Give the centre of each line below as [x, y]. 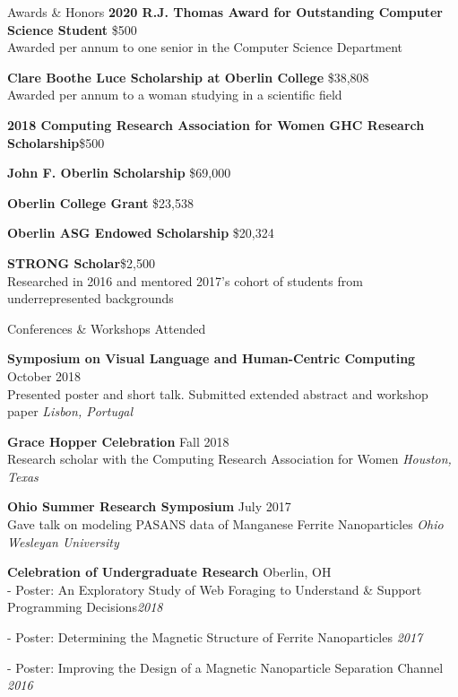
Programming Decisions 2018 [85, 607]
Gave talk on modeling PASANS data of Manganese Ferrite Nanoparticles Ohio [225, 524]
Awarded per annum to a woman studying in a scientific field [175, 95]
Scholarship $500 [56, 142]
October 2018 [44, 375]
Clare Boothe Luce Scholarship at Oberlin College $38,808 [188, 77]
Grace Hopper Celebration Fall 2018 [118, 441]
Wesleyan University [63, 541]
